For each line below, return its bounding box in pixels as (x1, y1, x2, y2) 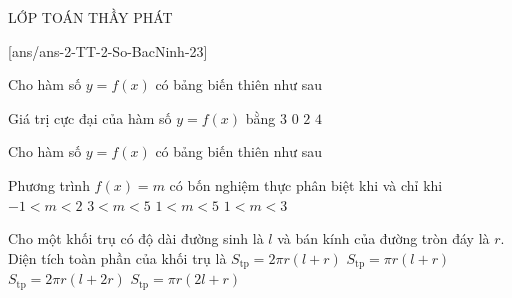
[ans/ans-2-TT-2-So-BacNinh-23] (8, 40, 208, 61)
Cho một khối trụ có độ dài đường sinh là (8, 228, 264, 249)
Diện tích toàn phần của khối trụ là (8, 247, 227, 268)
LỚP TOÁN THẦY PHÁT (8, 7, 173, 27)
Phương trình (8, 174, 90, 195)
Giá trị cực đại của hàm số (8, 107, 172, 128)
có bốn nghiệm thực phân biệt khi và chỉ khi (169, 174, 443, 195)
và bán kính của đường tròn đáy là (277, 228, 490, 249)
